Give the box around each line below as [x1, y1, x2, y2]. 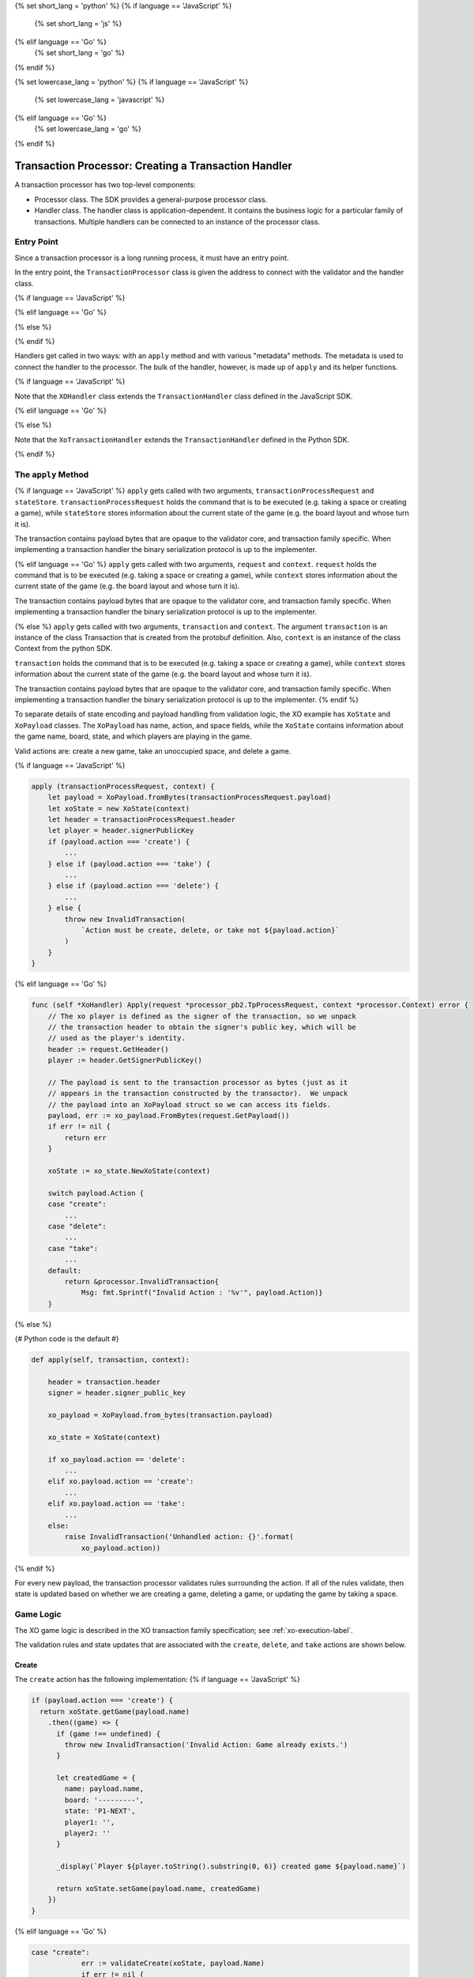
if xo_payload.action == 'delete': [47, 1455, 186, 1464]
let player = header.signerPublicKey [47, 826, 194, 835]
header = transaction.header [47, 1377, 161, 1386]
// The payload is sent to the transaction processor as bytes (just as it [47, 1078, 348, 1087]
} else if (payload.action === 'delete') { [47, 882, 219, 890]
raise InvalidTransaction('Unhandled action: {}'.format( [64, 1533, 294, 1541]
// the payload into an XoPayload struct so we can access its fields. [47, 1100, 332, 1109]
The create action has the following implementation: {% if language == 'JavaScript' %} [14, 1675, 300, 1684]
